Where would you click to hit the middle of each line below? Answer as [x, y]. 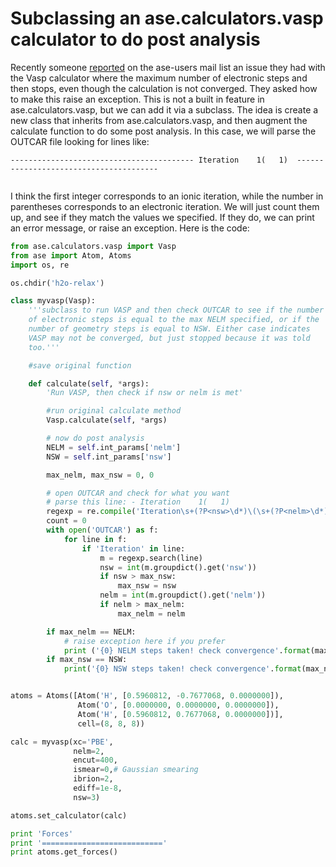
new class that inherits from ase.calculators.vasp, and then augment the [159, 120]
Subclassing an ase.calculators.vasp [167, 18]
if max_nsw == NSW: [87, 660]
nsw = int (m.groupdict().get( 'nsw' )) [178, 567]
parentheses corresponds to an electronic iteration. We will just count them [165, 206]
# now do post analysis [95, 438]
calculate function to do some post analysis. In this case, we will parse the [163, 131]
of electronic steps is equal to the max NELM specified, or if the [174, 320]
